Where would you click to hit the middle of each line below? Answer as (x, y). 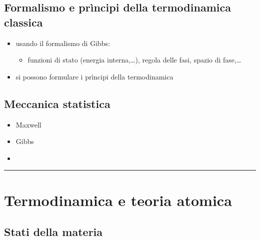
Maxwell (28, 124)
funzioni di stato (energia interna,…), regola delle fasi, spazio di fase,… (134, 60)
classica (23, 22)
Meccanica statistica (57, 103)
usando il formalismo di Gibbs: (63, 43)
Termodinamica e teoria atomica (118, 200)
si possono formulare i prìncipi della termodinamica (94, 76)
